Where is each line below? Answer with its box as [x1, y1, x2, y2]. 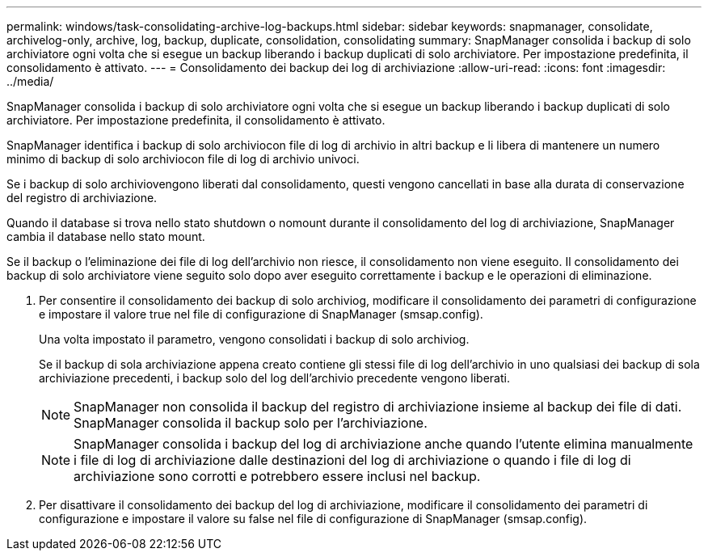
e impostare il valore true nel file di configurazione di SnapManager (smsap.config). [39, 307, 483, 321]
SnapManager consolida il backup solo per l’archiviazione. [74, 415, 428, 431]
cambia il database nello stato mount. [6, 230, 205, 243]
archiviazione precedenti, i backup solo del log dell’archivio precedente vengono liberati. [39, 371, 510, 385]
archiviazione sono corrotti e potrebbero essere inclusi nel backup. [74, 468, 481, 484]
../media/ [6, 74, 54, 88]
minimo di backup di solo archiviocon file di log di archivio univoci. [6, 152, 360, 166]
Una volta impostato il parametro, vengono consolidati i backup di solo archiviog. [39, 332, 470, 346]
